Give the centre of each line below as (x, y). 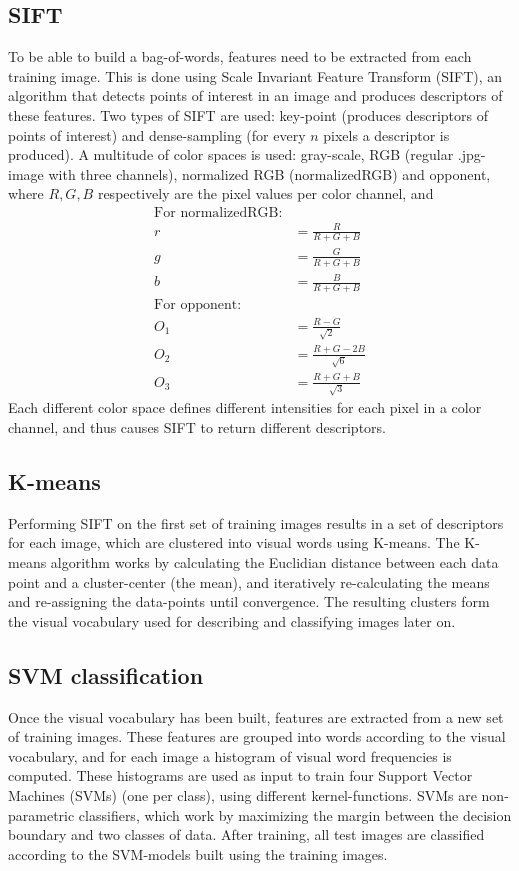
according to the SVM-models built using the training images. (198, 853)
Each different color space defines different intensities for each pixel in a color (245, 407)
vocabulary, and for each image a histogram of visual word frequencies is (230, 755)
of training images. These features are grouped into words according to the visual (257, 736)
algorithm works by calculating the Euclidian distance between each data (274, 562)
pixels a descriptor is (386, 134)
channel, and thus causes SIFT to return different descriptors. (197, 427)
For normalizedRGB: (218, 212)
